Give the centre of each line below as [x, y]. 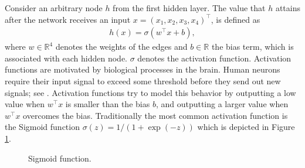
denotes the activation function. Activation [214, 58]
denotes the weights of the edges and [121, 47]
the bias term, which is [253, 47]
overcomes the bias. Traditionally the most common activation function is [155, 115]
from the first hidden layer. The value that [189, 8]
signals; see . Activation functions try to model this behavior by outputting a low [150, 92]
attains [288, 8]
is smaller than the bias [108, 104]
